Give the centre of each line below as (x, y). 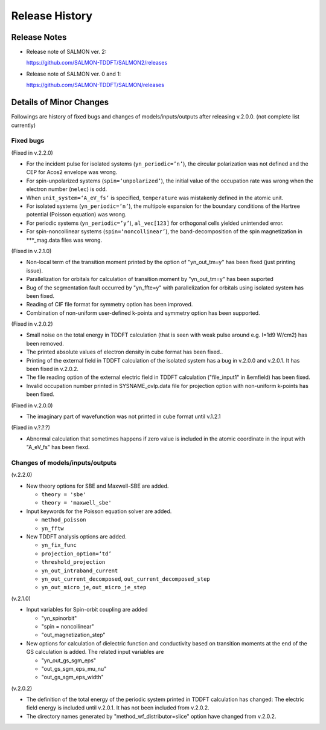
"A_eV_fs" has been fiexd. (58, 447)
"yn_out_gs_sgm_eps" (69, 660)
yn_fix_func (59, 545)
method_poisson (64, 520)
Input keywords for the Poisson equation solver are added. (99, 511)
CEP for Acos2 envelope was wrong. (72, 172)
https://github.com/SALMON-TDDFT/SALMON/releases (95, 85)
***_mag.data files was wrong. (64, 240)
